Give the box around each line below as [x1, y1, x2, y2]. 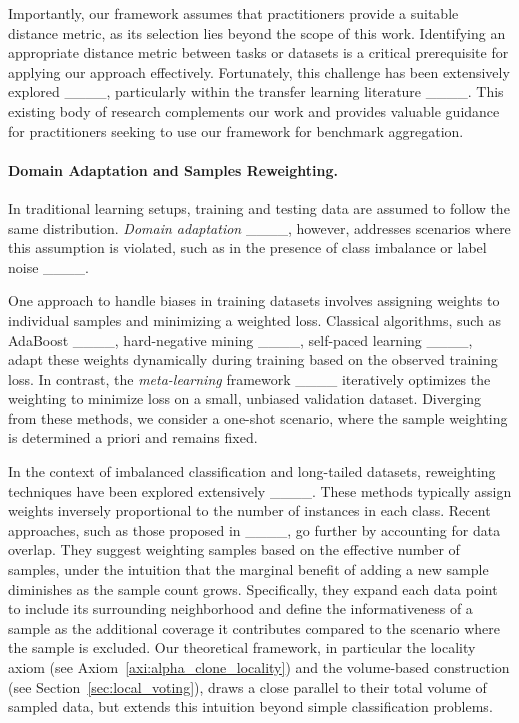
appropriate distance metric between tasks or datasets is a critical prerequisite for [8, 42, 509, 63]
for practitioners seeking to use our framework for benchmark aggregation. [8, 120, 464, 141]
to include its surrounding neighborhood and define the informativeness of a [8, 598, 473, 619]
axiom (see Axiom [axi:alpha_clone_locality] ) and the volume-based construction [8, 657, 510, 678]
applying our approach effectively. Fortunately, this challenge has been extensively [8, 61, 510, 82]
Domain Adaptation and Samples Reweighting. [8, 159, 339, 180]
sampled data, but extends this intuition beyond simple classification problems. [8, 696, 493, 717]
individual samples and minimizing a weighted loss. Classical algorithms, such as [8, 309, 502, 330]
